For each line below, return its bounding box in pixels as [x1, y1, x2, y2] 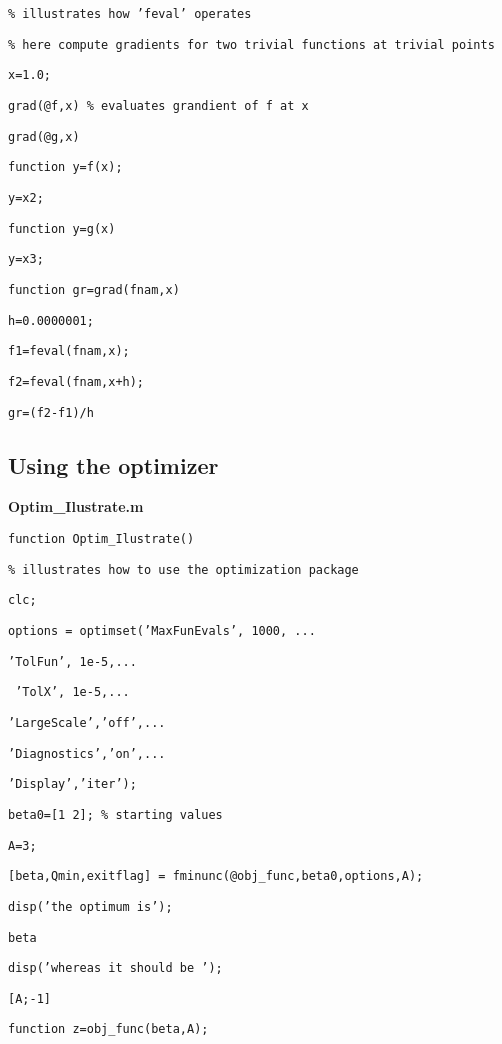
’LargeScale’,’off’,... [8, 715, 166, 730]
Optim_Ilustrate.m [8, 496, 144, 517]
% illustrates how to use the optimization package [8, 562, 359, 577]
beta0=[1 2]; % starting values [8, 807, 223, 822]
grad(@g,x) [8, 129, 80, 144]
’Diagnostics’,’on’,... [8, 746, 166, 761]
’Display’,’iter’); [8, 777, 137, 792]
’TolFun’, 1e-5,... [8, 654, 137, 669]
